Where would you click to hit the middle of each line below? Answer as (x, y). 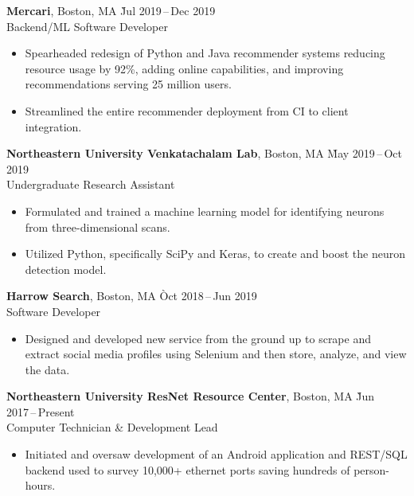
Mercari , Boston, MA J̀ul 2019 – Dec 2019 (111, 10)
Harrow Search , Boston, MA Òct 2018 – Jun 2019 (132, 296)
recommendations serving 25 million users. (128, 84)
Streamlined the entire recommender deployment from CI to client (187, 110)
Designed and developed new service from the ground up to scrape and (198, 338)
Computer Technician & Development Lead (112, 427)
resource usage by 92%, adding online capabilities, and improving (184, 68)
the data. (47, 369)
